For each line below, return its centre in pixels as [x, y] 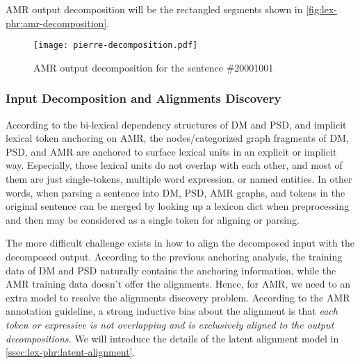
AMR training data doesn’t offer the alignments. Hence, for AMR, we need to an [178, 284]
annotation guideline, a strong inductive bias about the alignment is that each [172, 311]
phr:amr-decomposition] [56, 23]
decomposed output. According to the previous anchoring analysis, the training [174, 256]
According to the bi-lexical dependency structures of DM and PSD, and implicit [176, 124]
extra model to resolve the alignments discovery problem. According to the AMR [178, 297]
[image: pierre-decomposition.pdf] [116, 45]
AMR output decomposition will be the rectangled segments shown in [154, 9]
